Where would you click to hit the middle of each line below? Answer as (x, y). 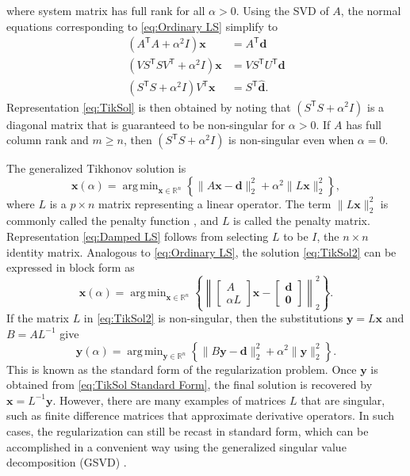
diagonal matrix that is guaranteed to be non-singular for (146, 124)
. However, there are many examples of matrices (169, 400)
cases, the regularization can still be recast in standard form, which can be (188, 430)
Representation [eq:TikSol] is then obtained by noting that (149, 107)
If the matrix (38, 318)
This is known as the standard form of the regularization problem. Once (182, 369)
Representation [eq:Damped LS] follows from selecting (138, 236)
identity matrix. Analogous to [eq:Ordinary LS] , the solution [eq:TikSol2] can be (201, 251)
